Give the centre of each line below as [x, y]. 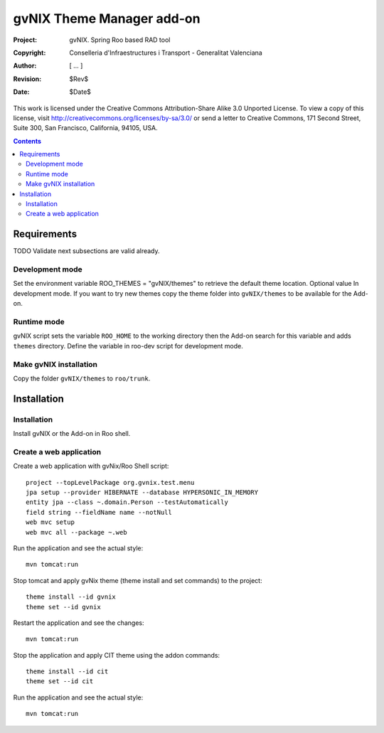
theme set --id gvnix [63, 607]
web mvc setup [50, 522]
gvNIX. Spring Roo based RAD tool [120, 40]
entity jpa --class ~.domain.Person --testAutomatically [127, 502]
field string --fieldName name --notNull [99, 512]
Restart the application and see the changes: [79, 623]
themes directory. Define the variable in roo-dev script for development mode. [128, 346]
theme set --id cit [60, 681]
